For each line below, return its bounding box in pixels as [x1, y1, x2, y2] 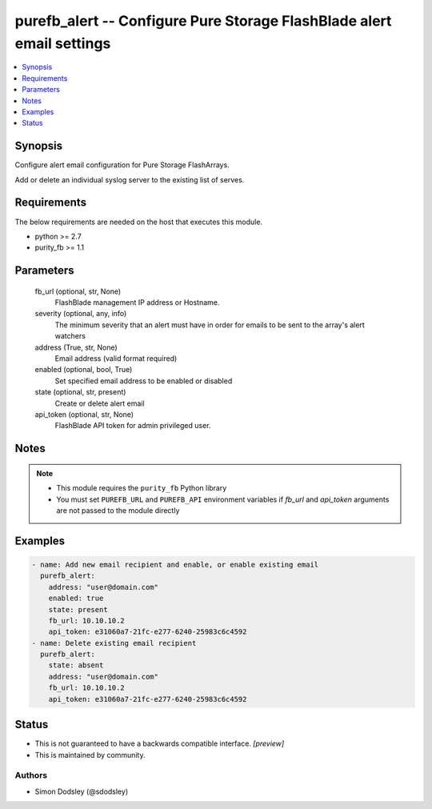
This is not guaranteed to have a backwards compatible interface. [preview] [34, 739, 285, 748]
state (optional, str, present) [34, 387, 126, 397]
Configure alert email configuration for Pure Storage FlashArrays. [14, 160, 230, 170]
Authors [14, 770, 48, 781]
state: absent [48, 661, 104, 670]
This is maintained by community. [34, 750, 146, 759]
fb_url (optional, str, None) [34, 286, 122, 296]
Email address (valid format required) [54, 354, 178, 363]
